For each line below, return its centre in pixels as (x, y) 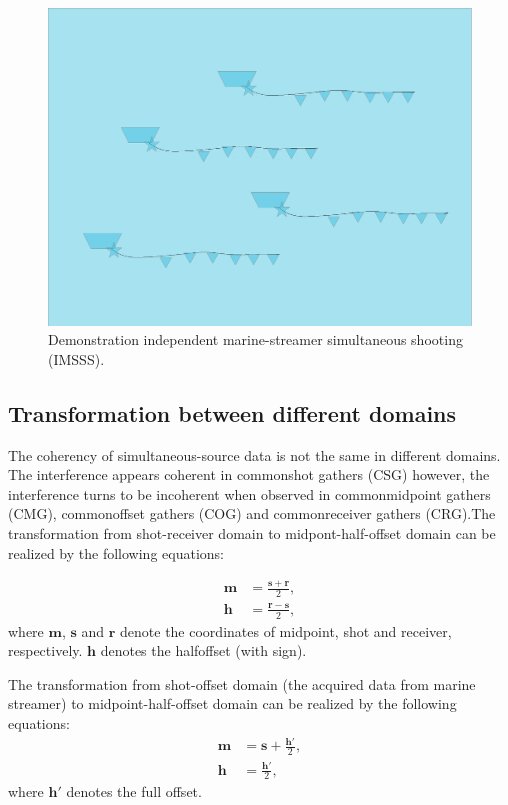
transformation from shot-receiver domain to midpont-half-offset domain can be (252, 532)
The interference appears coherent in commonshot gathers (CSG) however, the (249, 474)
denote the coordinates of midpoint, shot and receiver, (286, 630)
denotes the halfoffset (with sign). (203, 650)
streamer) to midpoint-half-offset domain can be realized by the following (232, 703)
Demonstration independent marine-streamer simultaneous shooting (255, 339)
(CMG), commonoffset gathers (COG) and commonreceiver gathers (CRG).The (252, 513)
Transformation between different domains (232, 412)
